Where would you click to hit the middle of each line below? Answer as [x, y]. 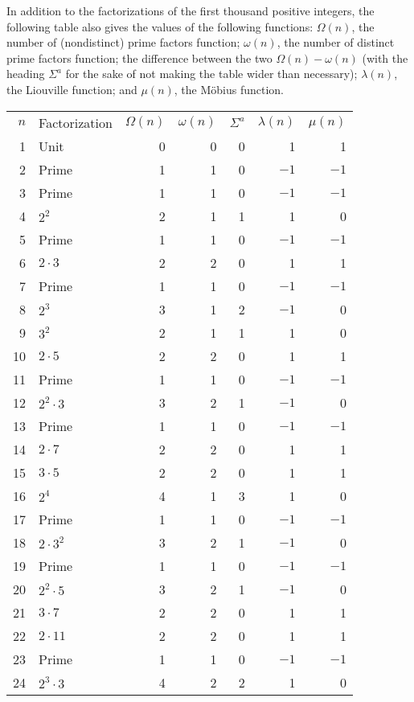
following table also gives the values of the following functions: [160, 26]
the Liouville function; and [72, 89]
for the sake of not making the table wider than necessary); [211, 74]
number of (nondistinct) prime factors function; [123, 42]
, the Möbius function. [229, 89]
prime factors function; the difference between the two [139, 57]
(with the [385, 57]
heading [26, 74]
